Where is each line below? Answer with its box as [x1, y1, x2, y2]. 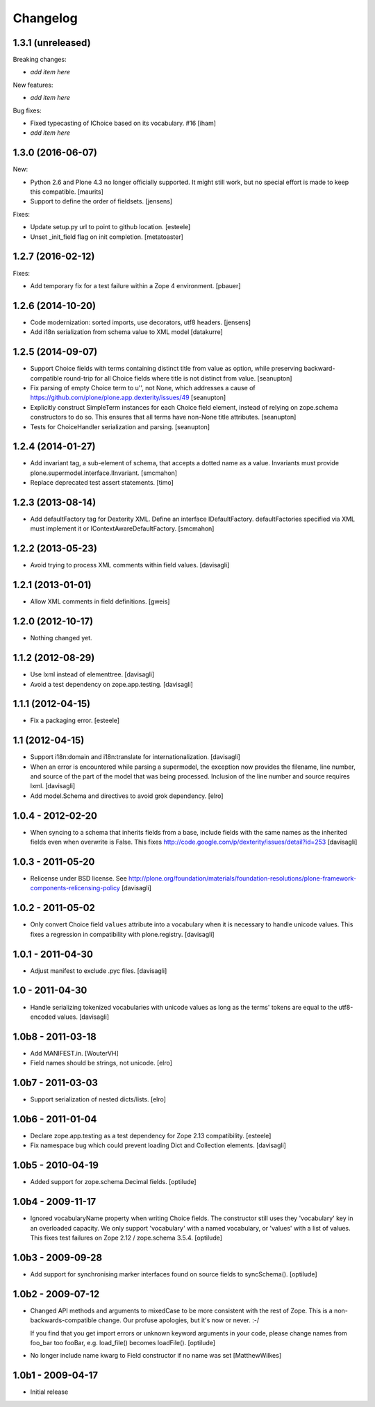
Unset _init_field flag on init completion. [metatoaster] [30, 233, 184, 241]
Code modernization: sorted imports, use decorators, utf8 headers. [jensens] [30, 318, 251, 326]
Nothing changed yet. [30, 634, 93, 642]
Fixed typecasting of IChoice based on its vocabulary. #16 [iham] [30, 119, 217, 128]
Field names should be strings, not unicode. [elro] [30, 1059, 173, 1067]
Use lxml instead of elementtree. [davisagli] [30, 670, 155, 678]
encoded [30, 1013, 56, 1021]
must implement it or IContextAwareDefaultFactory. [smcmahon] [30, 524, 215, 533]
